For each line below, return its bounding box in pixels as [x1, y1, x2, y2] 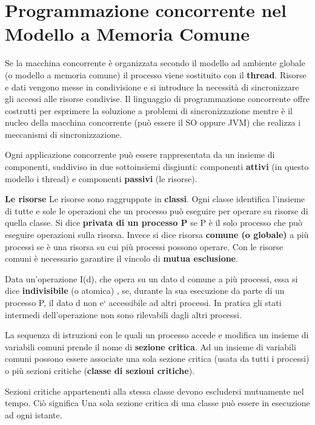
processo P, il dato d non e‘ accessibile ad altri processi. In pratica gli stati [5, 296, 282, 308]
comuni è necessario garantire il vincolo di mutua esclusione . [5, 252, 238, 265]
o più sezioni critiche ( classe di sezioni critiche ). [5, 364, 195, 376]
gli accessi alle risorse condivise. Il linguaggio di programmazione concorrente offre [5, 92, 310, 105]
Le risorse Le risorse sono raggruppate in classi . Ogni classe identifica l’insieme [5, 192, 305, 205]
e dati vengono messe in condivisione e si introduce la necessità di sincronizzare [5, 80, 299, 93]
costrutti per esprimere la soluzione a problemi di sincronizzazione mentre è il [5, 104, 293, 117]
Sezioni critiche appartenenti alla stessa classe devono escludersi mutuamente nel [5, 384, 304, 397]
